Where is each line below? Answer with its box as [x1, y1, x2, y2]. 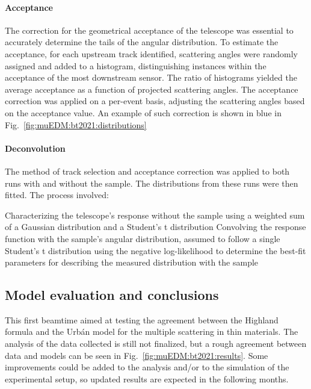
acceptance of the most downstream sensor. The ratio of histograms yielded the [5, 71, 297, 84]
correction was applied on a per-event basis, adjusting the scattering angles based [5, 95, 305, 107]
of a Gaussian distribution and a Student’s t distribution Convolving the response [5, 220, 306, 233]
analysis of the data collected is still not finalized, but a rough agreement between [5, 337, 307, 350]
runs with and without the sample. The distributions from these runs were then [5, 176, 298, 189]
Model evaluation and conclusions [5, 285, 219, 304]
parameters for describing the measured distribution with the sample [5, 256, 259, 269]
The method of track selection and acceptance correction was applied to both [5, 164, 290, 177]
